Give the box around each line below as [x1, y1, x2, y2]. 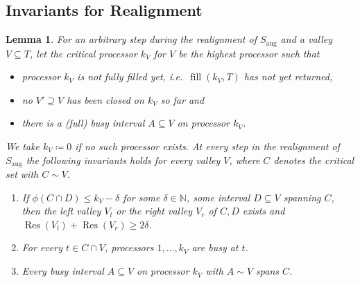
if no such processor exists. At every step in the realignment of [75, 139, 340, 154]
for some [123, 190, 160, 204]
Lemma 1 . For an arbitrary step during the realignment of [6, 32, 257, 46]
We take [6, 139, 40, 154]
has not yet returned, [243, 69, 333, 84]
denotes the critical [273, 152, 354, 167]
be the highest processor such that [178, 46, 320, 60]
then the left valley [22, 203, 101, 218]
